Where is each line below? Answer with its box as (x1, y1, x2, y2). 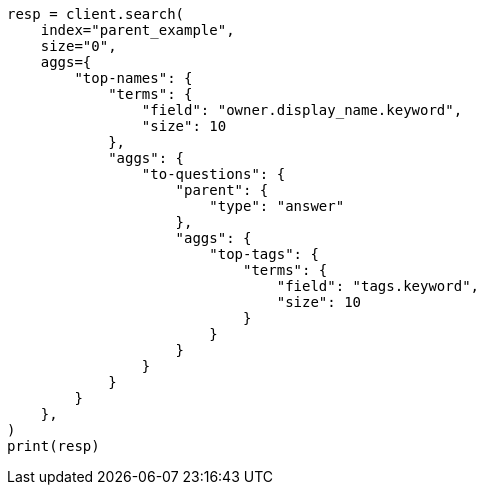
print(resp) (7, 438, 100, 454)
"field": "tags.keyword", (276, 278, 480, 294)
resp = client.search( (7, 6, 185, 22)
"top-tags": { (209, 246, 319, 262)
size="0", (40, 38, 117, 54)
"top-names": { (74, 70, 193, 86)
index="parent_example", (40, 22, 235, 38)
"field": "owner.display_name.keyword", (141, 102, 463, 118)
